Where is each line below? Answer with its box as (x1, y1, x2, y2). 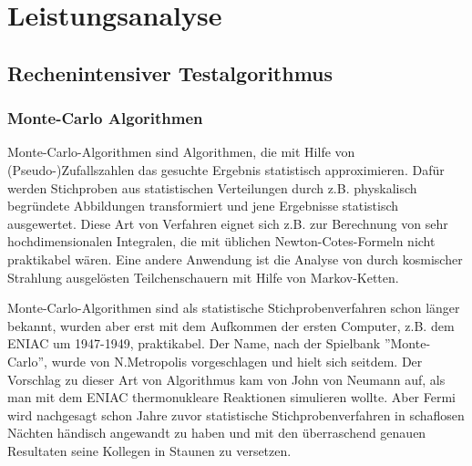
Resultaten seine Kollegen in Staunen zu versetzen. (7, 440, 292, 460)
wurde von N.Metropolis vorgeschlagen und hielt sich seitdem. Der (51, 351, 423, 370)
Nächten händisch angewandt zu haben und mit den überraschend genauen (7, 423, 426, 442)
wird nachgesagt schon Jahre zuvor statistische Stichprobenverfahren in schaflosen (7, 405, 465, 424)
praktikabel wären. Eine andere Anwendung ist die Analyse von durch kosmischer (7, 249, 463, 268)
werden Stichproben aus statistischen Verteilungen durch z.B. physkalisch (7, 178, 417, 197)
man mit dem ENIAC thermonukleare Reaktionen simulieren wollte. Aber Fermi (7, 388, 456, 407)
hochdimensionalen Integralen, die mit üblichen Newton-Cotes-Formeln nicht (7, 232, 436, 251)
